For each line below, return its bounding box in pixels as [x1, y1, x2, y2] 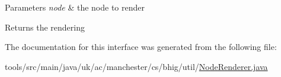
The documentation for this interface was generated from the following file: [5, 41, 277, 53]
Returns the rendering [5, 21, 85, 33]
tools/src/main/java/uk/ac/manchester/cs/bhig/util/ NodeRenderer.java [5, 60, 268, 72]
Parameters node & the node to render [5, 1, 145, 13]
